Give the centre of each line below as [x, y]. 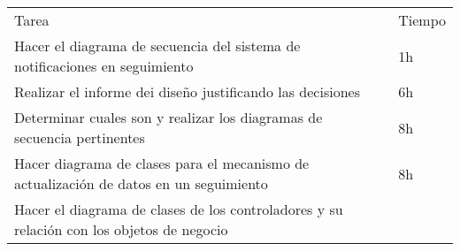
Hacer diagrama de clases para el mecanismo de [162, 163]
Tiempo [422, 20]
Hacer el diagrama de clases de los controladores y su [179, 209]
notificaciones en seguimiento [104, 66]
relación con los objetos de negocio [121, 229]
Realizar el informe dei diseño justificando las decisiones [187, 91]
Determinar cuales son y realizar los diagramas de [169, 117]
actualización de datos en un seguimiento [141, 183]
